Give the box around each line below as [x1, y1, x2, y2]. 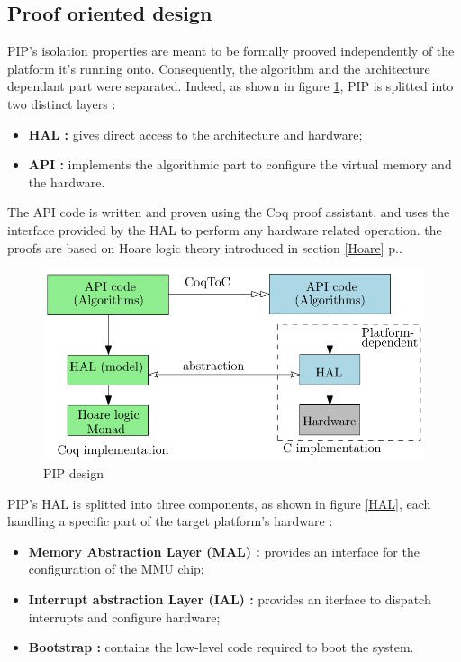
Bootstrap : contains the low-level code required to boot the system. [28, 638, 414, 657]
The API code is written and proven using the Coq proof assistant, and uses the [7, 203, 450, 222]
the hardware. [28, 172, 105, 191]
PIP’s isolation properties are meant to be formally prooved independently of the [7, 41, 455, 60]
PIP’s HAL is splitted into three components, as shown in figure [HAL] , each [7, 494, 431, 512]
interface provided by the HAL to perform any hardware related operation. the [7, 220, 442, 239]
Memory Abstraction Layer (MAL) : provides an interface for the [28, 541, 420, 560]
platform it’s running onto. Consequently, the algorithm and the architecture [7, 59, 430, 77]
